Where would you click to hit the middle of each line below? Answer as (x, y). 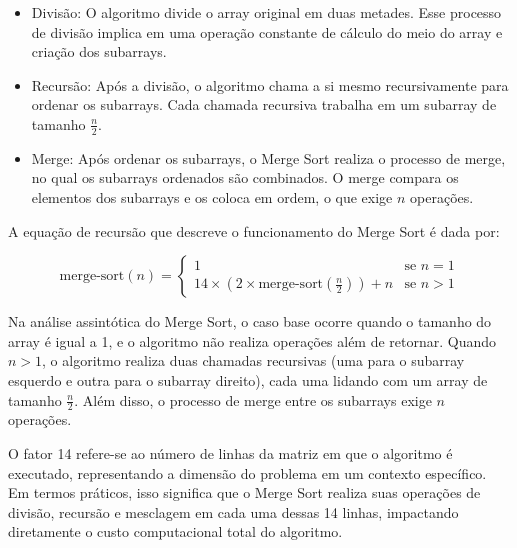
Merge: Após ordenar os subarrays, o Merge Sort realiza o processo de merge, (268, 157)
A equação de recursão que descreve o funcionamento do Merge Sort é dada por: (254, 230)
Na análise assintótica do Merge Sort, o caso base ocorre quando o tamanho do (250, 321)
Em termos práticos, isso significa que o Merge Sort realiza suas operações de (244, 492)
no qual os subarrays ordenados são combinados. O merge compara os (245, 177)
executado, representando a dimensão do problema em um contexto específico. (247, 472)
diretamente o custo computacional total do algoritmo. (175, 531)
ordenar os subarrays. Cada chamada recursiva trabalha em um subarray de (264, 104)
